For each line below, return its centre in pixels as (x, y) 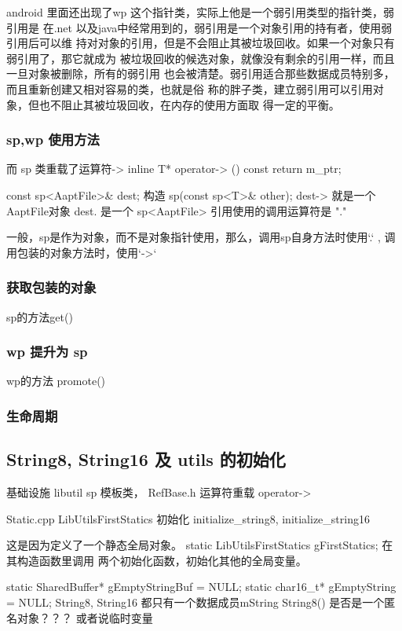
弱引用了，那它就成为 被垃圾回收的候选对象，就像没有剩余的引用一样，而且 (201, 58)
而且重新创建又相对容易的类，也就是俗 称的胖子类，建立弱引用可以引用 (190, 88)
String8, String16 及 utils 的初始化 (146, 459)
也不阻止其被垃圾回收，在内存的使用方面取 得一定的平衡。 (189, 104)
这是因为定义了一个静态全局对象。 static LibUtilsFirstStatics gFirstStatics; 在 (200, 545)
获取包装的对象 (51, 287)
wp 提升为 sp (47, 352)
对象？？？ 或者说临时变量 (85, 617)
